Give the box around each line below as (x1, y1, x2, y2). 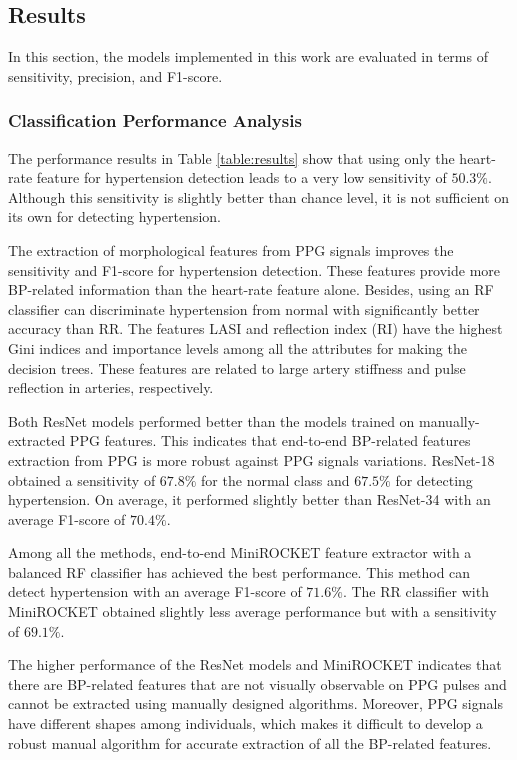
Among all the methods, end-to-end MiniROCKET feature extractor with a (8, 542, 472, 563)
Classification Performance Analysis (8, 108, 302, 133)
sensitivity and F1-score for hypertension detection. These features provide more (8, 259, 501, 280)
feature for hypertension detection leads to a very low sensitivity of (36, 167, 447, 188)
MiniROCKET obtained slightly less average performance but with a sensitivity (8, 601, 497, 622)
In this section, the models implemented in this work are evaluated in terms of (8, 46, 488, 67)
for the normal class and (201, 469, 350, 490)
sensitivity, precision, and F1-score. (8, 65, 223, 86)
